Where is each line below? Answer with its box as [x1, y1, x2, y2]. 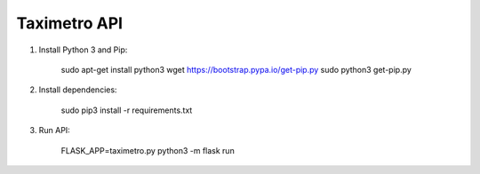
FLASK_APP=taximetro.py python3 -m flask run [60, 145, 235, 155]
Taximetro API [16, 13, 124, 33]
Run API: [38, 125, 70, 136]
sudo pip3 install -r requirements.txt [60, 105, 193, 115]
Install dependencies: [38, 84, 117, 95]
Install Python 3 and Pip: [38, 44, 128, 55]
